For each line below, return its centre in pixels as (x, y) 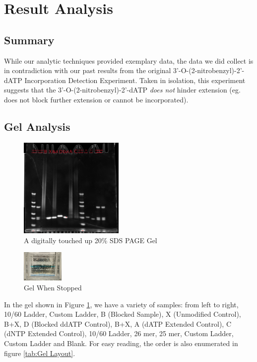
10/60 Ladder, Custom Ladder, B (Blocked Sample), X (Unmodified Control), (123, 314)
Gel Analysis (37, 126)
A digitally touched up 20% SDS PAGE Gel (91, 240)
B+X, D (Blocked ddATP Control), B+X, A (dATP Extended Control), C (118, 323)
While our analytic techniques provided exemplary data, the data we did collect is (129, 60)
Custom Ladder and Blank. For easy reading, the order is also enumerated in (121, 343)
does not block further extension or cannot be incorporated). (96, 99)
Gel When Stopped (53, 287)
